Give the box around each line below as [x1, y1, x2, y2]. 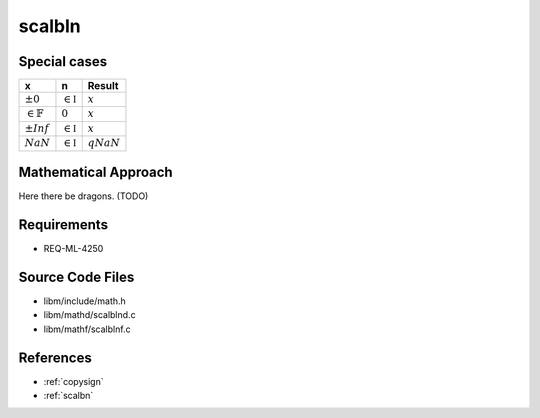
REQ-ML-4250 [43, 243, 104, 255]
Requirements [18, 216, 109, 233]
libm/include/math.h [43, 295, 127, 307]
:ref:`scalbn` [43, 390, 94, 402]
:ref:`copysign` [43, 375, 104, 387]
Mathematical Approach [18, 164, 174, 181]
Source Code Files [18, 268, 135, 285]
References [18, 349, 92, 366]
